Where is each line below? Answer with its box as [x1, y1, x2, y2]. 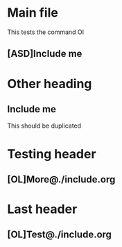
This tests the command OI [7, 28, 85, 36]
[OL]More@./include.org [7, 173, 116, 185]
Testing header [7, 146, 96, 162]
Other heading [7, 76, 92, 92]
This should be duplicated [7, 121, 82, 130]
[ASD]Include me [7, 48, 82, 60]
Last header [7, 201, 78, 217]
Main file [7, 5, 59, 21]
